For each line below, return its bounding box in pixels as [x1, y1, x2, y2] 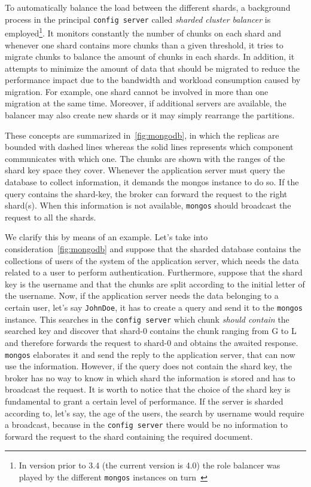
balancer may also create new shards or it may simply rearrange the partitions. [5, 109, 295, 121]
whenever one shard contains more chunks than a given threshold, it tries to [5, 38, 283, 51]
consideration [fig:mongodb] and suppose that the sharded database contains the [5, 243, 301, 255]
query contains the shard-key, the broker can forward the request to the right [5, 187, 288, 200]
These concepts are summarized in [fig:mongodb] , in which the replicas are [5, 128, 279, 141]
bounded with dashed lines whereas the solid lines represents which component [5, 140, 294, 153]
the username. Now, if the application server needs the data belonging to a [5, 289, 279, 302]
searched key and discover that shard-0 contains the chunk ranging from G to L [5, 324, 297, 337]
